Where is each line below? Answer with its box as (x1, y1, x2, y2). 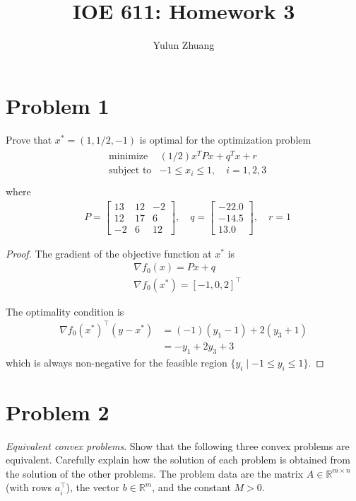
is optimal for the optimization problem (139, 132, 311, 146)
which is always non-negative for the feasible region (6, 355, 227, 369)
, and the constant (152, 480, 231, 495)
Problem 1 (6, 91, 109, 120)
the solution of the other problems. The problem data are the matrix (6, 466, 304, 480)
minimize (109, 151, 148, 162)
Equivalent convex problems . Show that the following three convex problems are (6, 438, 350, 453)
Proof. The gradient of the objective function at (6, 246, 212, 260)
